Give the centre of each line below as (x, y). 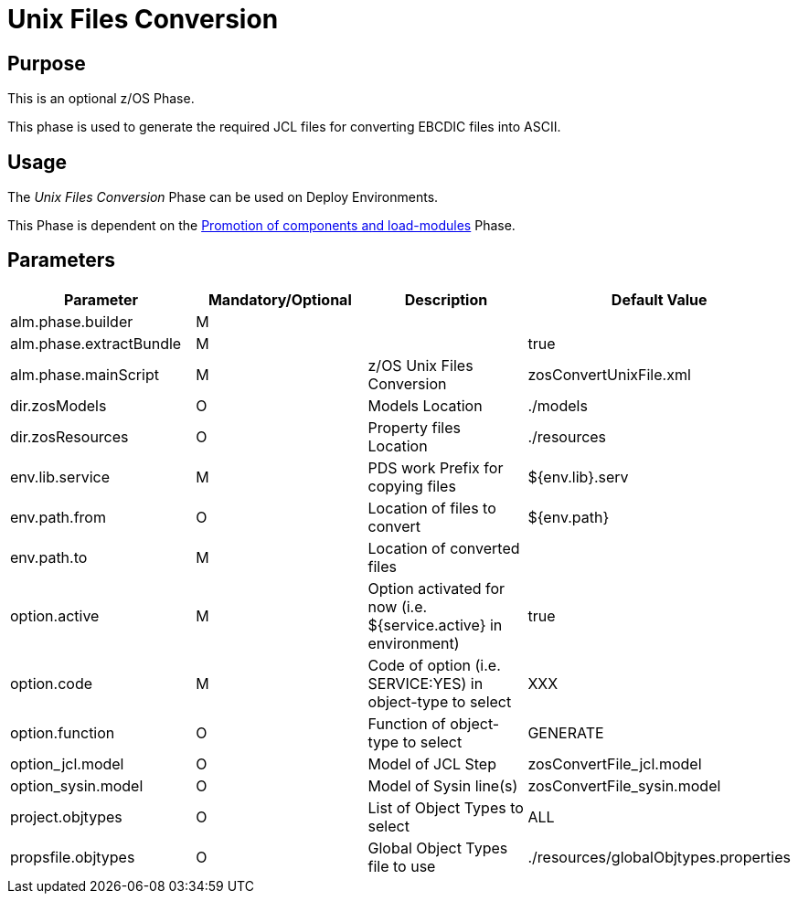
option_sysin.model (77, 785)
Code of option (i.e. (434, 665)
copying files (412, 486)
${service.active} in (435, 625)
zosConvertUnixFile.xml (609, 374)
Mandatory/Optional (280, 299)
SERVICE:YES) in (426, 683)
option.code (52, 683)
